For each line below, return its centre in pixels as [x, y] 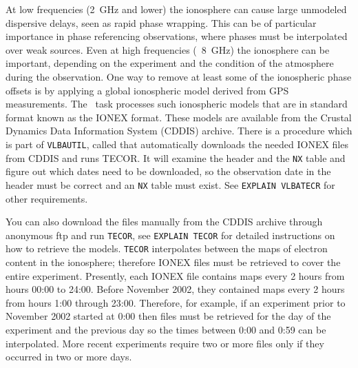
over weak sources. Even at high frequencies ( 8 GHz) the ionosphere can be [168, 49]
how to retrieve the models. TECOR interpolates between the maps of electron [167, 248]
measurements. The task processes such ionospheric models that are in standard [177, 104]
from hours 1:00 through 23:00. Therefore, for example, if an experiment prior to [176, 302]
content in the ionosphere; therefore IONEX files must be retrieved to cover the [173, 262]
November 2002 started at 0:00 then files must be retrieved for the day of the [168, 316]
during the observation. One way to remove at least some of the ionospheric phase [179, 76]
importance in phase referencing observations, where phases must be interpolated [177, 36]
